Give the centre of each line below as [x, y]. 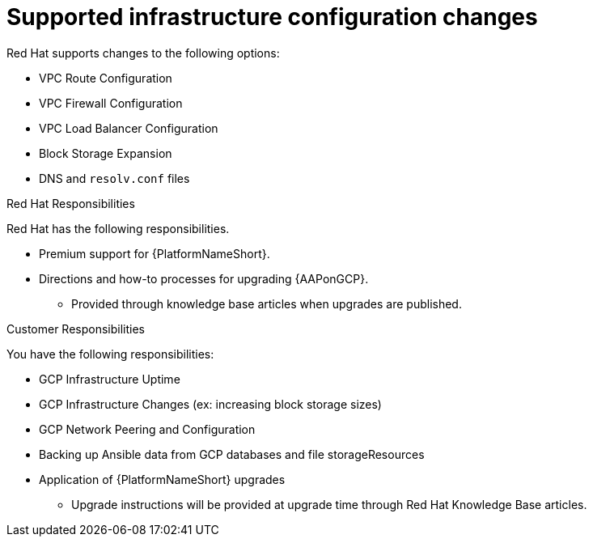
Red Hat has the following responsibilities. [118, 228]
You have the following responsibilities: [110, 354]
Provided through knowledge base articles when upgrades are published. [267, 303]
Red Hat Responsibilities [71, 203]
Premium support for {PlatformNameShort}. [155, 253]
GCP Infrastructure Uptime [110, 379]
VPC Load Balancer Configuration [129, 128]
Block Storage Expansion [106, 153]
